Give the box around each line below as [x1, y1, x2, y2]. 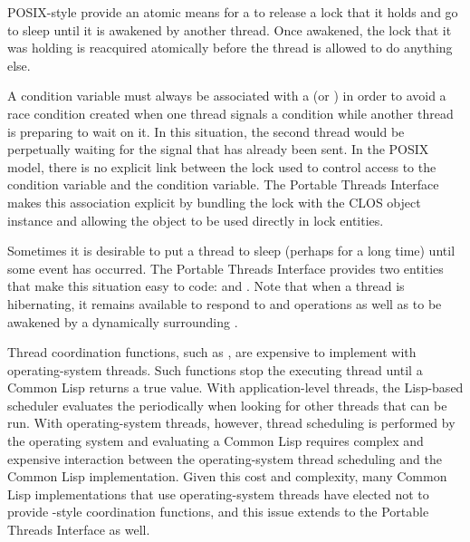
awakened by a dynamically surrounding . [7, 312, 238, 331]
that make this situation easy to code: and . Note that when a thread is [7, 276, 405, 295]
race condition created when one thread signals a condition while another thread [7, 103, 454, 122]
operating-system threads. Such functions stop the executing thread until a [7, 360, 423, 379]
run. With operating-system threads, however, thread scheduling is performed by [7, 413, 456, 432]
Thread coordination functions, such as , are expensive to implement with [7, 343, 417, 362]
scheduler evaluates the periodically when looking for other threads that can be [7, 395, 447, 414]
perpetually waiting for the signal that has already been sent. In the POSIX [7, 140, 429, 159]
